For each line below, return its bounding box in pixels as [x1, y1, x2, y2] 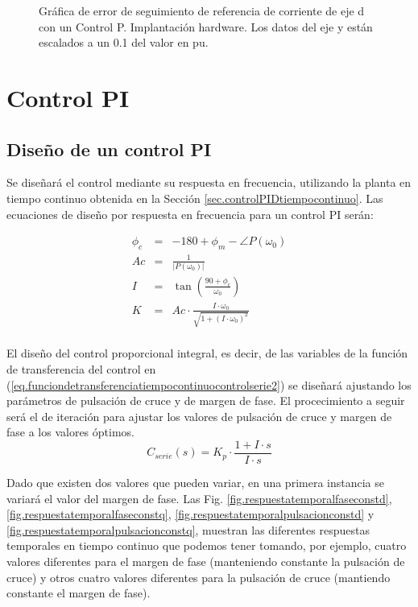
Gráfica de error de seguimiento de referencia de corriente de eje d [39, 2, 365, 19]
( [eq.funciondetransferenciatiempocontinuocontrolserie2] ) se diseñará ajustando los [6, 376, 412, 393]
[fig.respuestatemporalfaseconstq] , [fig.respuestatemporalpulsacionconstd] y [6, 506, 375, 522]
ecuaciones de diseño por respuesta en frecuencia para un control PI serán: [6, 205, 374, 222]
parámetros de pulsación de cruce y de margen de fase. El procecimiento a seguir [6, 392, 405, 409]
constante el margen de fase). [6, 584, 151, 601]
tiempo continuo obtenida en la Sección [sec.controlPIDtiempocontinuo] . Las [6, 189, 383, 206]
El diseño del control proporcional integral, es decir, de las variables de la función [6, 345, 408, 361]
